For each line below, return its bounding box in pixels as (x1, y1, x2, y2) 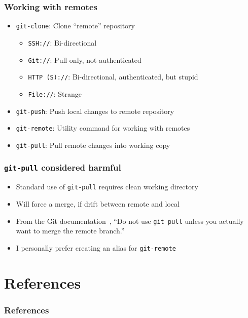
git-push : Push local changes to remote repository (16, 105, 174, 116)
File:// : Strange (28, 88, 82, 99)
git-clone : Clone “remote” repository (16, 20, 135, 31)
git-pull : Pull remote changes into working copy (16, 139, 170, 150)
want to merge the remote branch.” (16, 225, 125, 236)
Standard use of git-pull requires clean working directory (16, 181, 198, 192)
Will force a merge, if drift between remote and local (16, 198, 180, 209)
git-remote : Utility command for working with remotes (16, 123, 190, 133)
